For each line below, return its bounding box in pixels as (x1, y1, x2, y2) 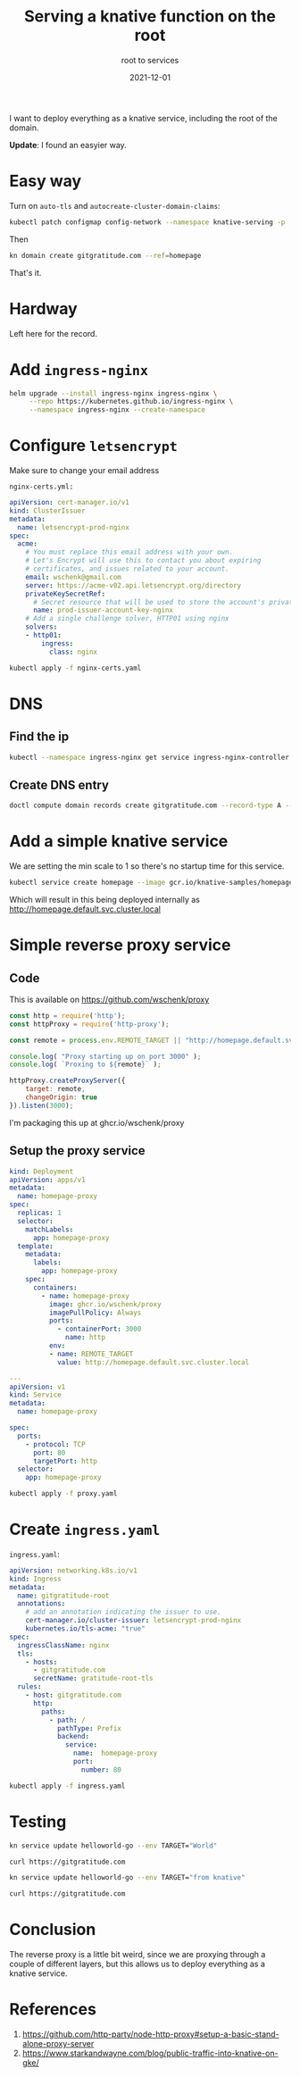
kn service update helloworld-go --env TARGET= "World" (9, 1841, 218, 1850)
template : (17, 1241, 54, 1251)
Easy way (9, 171, 82, 191)
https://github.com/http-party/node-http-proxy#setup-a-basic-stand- (21, 2029, 279, 2039)
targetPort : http (32, 1456, 98, 1465)
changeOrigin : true (25, 1093, 98, 1102)
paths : (41, 1707, 66, 1716)
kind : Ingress (9, 1574, 62, 1583)
